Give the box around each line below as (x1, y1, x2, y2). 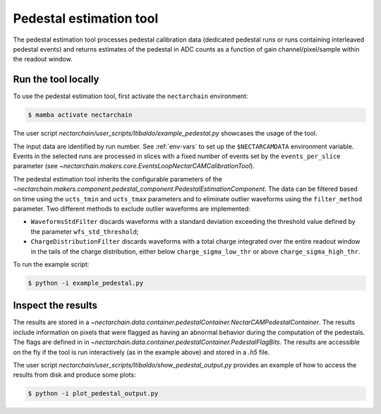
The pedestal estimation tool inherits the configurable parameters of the (13, 175, 222, 183)
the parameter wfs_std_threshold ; (30, 227, 139, 236)
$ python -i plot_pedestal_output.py (28, 389, 159, 398)
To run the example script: (13, 260, 90, 268)
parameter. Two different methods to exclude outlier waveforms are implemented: (13, 204, 250, 213)
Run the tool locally (13, 73, 99, 85)
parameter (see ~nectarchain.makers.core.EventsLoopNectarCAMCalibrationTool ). (13, 162, 255, 170)
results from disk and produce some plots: (13, 371, 136, 379)
